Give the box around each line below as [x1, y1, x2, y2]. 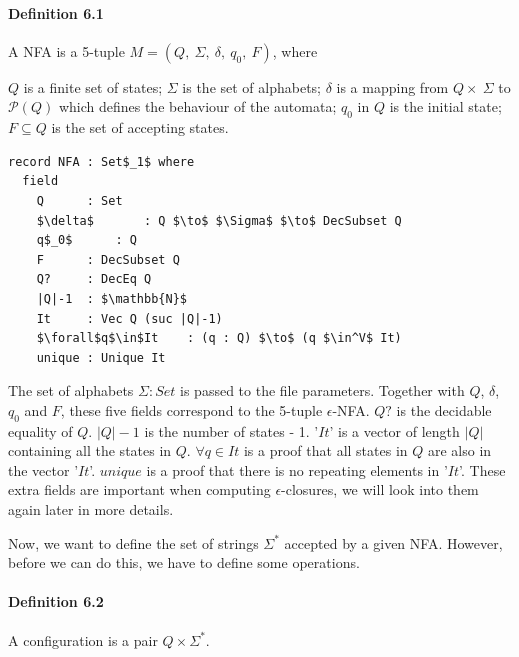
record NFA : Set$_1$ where [8, 154, 195, 169]
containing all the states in [8, 440, 172, 461]
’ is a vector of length [329, 420, 460, 441]
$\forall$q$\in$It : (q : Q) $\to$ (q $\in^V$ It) [36, 331, 402, 346]
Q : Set [36, 193, 123, 208]
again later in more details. [8, 499, 174, 520]
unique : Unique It [36, 350, 166, 365]
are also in [427, 440, 492, 461]
